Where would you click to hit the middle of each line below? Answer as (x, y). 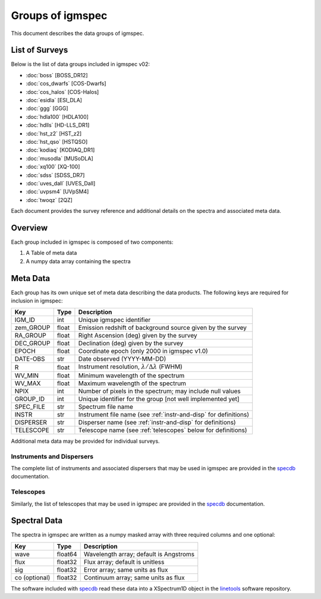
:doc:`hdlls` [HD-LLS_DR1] (58, 125)
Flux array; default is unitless (124, 562)
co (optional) (32, 578)
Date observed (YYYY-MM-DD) (122, 359)
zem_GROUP (32, 328)
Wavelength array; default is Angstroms (139, 554)
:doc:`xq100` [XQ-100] (53, 167)
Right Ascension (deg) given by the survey (138, 336)
